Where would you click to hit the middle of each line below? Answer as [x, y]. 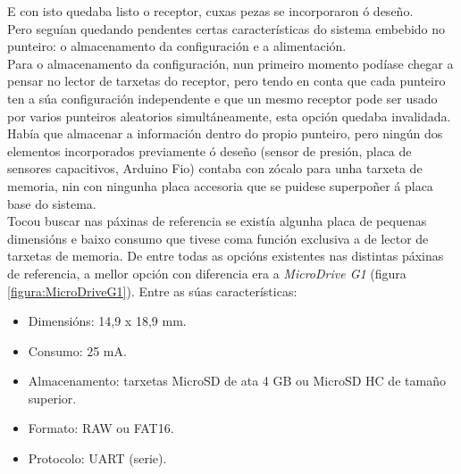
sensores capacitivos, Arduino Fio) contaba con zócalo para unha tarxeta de [215, 168]
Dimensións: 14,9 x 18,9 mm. [107, 321]
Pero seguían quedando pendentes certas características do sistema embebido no [226, 28]
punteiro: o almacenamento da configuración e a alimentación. [177, 46]
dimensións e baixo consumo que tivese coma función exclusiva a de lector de [218, 238]
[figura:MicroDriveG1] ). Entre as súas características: [152, 291]
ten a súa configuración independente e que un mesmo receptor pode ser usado [222, 98]
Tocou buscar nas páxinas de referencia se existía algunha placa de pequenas [217, 221]
